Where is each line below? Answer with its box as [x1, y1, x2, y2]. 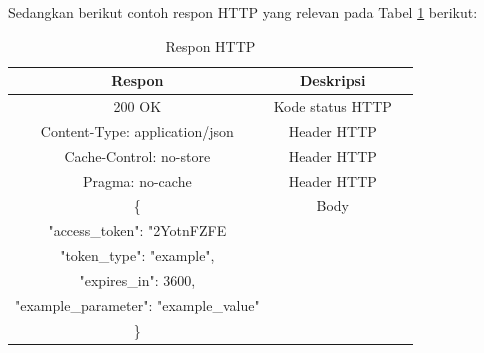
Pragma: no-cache [82, 170, 192, 191]
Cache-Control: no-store [64, 145, 211, 166]
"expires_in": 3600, [79, 269, 196, 290]
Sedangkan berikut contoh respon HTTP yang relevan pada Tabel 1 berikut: [8, 2, 478, 22]
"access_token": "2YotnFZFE [48, 220, 227, 241]
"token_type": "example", [60, 245, 215, 266]
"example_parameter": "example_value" [15, 294, 260, 315]
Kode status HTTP [273, 96, 392, 117]
